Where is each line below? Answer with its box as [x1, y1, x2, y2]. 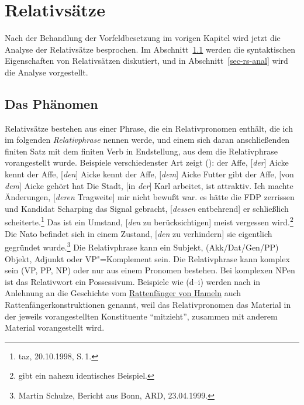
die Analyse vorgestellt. [5, 66, 88, 78]
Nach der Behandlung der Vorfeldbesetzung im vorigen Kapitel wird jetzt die [5, 32, 281, 44]
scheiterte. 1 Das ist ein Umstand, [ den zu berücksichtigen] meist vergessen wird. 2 [5, 214, 293, 228]
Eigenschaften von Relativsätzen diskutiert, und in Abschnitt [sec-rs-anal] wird [5, 54, 288, 67]
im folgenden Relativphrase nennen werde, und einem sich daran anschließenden [5, 133, 290, 146]
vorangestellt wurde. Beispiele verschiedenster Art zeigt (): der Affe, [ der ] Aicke [5, 156, 289, 169]
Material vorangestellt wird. [5, 321, 105, 334]
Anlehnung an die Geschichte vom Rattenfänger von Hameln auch [5, 287, 241, 299]
